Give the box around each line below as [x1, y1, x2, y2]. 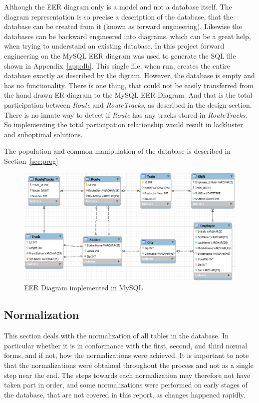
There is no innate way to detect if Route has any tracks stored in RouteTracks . [4, 109, 248, 120]
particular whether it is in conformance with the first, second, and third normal [4, 340, 248, 350]
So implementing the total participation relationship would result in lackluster [4, 119, 243, 130]
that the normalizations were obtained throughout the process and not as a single [4, 359, 254, 370]
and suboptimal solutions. [4, 129, 83, 139]
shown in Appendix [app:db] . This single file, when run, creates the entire [4, 60, 230, 71]
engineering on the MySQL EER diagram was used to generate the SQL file [4, 50, 236, 61]
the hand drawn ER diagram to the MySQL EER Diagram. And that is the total [4, 90, 253, 100]
